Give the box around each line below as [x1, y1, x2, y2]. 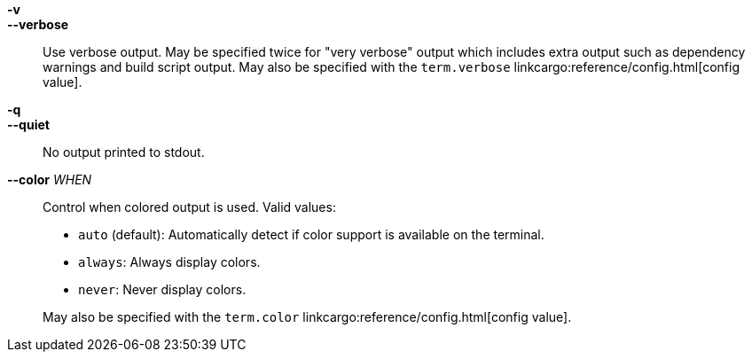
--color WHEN [7, 172, 92, 187]
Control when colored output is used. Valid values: [43, 199, 336, 215]
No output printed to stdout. [43, 144, 205, 160]
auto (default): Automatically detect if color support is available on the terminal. [78, 227, 544, 242]
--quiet [7, 117, 50, 132]
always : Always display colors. [78, 254, 261, 269]
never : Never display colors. [78, 282, 247, 297]
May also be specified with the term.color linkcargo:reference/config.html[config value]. [43, 309, 572, 324]
